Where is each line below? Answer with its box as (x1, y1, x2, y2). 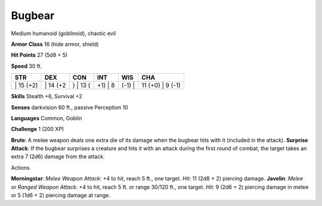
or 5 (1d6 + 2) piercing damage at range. (11, 192, 110, 199)
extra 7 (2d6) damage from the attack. (11, 153, 105, 160)
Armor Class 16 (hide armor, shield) (11, 40, 99, 48)
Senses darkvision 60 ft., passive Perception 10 (11, 104, 128, 111)
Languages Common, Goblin (11, 114, 82, 121)
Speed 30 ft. (11, 63, 42, 70)
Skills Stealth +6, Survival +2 (11, 93, 83, 100)
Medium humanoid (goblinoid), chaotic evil (11, 30, 116, 37)
